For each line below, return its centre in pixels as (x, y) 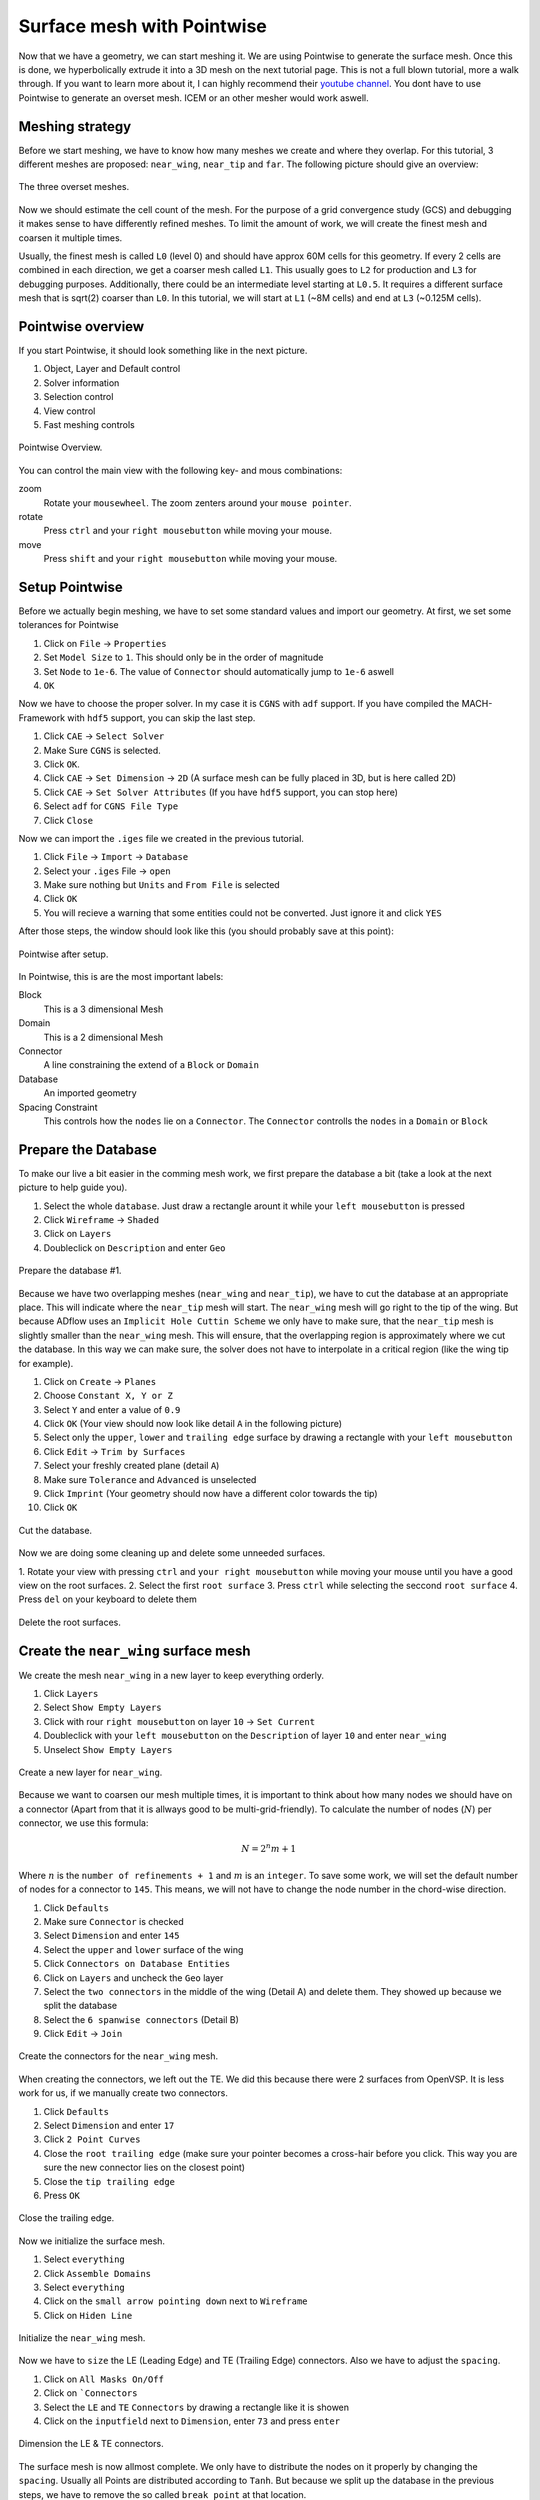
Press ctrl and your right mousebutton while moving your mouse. (187, 531)
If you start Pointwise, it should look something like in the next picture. (163, 351)
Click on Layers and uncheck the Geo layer (133, 1977)
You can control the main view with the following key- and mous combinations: (180, 470)
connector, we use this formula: (83, 1823)
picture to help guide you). (73, 1187)
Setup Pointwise (71, 586)
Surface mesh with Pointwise (142, 26)
